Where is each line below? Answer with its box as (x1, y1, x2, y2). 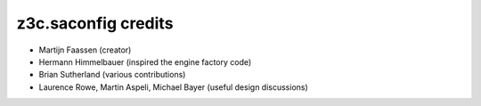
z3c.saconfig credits (16, 13, 174, 33)
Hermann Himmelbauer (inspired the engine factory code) (38, 56, 252, 67)
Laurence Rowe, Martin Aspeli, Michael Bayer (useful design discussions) (38, 81, 309, 93)
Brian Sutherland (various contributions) (38, 69, 186, 80)
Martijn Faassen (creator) (38, 45, 132, 55)
